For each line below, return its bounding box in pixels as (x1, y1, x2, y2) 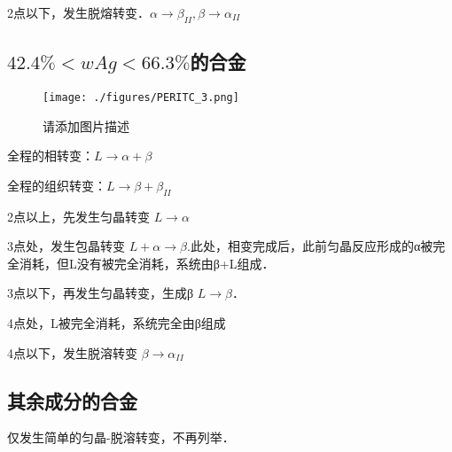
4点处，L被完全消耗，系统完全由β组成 (7, 314, 226, 332)
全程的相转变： (7, 146, 94, 165)
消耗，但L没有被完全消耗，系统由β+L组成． (19, 253, 275, 272)
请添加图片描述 (43, 116, 129, 135)
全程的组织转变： (7, 175, 106, 194)
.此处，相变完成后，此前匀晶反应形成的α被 (186, 237, 433, 255)
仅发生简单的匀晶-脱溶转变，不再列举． (7, 428, 235, 447)
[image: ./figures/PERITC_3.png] (43, 91, 239, 104)
